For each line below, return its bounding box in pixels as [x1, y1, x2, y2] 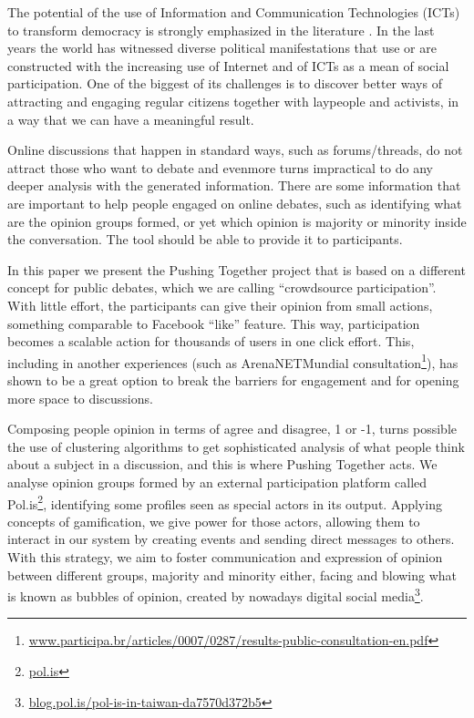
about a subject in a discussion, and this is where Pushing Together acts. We [7, 455, 438, 474]
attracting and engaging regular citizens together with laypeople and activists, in [7, 91, 459, 110]
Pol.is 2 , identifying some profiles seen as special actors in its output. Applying [7, 491, 442, 513]
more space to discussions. [7, 388, 153, 407]
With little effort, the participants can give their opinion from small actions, [7, 295, 433, 314]
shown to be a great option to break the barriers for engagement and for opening [7, 370, 459, 389]
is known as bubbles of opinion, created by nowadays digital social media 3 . [7, 584, 424, 605]
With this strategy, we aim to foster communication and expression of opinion [7, 547, 443, 566]
